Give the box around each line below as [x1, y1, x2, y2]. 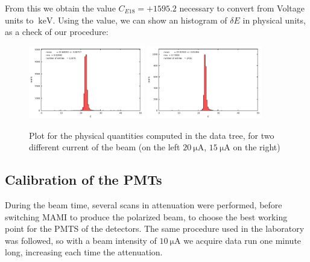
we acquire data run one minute [183, 234, 302, 246]
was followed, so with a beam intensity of [5, 234, 157, 246]
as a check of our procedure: [5, 25, 109, 38]
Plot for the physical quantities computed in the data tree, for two [29, 129, 274, 141]
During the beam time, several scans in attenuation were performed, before [5, 199, 282, 211]
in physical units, [242, 13, 306, 26]
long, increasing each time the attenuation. [5, 246, 163, 258]
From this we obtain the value [5, 2, 116, 14]
